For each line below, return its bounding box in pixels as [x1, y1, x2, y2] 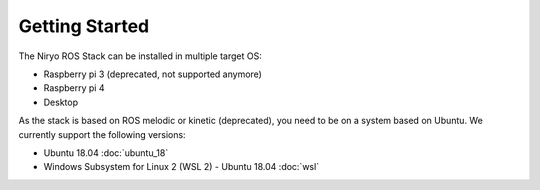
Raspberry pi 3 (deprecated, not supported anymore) [43, 68, 262, 80]
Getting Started [18, 15, 150, 37]
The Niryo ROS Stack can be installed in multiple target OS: [18, 50, 262, 62]
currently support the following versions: [18, 128, 186, 140]
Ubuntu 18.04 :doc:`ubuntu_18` [43, 146, 169, 159]
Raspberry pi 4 [43, 82, 105, 94]
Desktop [43, 96, 79, 108]
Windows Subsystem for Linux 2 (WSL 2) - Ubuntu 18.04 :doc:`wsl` [43, 161, 320, 173]
